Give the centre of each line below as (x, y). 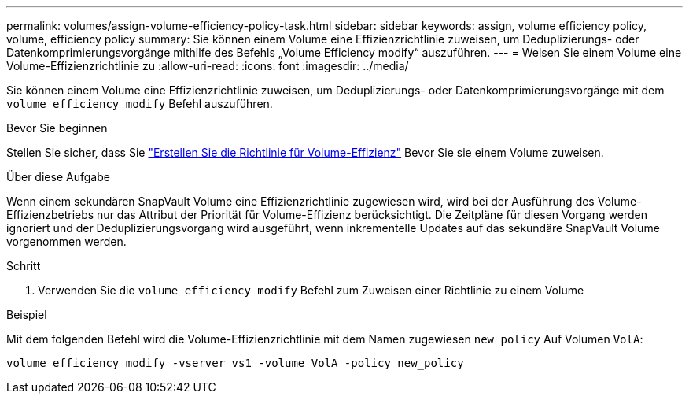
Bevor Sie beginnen (57, 128)
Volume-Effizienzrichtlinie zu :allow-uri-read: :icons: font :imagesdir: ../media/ (208, 66)
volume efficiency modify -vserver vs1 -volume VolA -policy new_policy (235, 363)
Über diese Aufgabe (58, 177)
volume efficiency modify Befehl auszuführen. (140, 104)
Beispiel (27, 315)
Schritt (24, 266)
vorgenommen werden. (66, 241)
